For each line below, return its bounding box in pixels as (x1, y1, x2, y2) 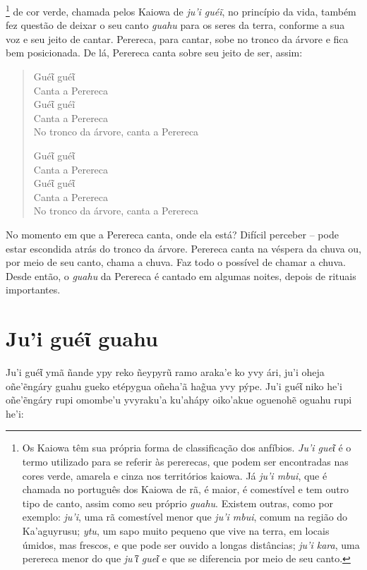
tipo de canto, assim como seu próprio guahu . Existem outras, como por (22, 495, 333, 510)
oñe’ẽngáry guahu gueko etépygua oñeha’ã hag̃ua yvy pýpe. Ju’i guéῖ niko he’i (6, 378, 342, 393)
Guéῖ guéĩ (33, 97, 76, 111)
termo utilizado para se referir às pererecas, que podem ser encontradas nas (22, 454, 349, 469)
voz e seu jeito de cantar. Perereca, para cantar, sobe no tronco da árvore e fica (6, 31, 349, 46)
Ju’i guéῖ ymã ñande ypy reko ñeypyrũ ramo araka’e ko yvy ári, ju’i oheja (6, 365, 325, 380)
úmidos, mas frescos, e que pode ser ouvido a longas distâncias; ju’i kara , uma (22, 537, 360, 552)
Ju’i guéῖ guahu (6, 324, 158, 353)
